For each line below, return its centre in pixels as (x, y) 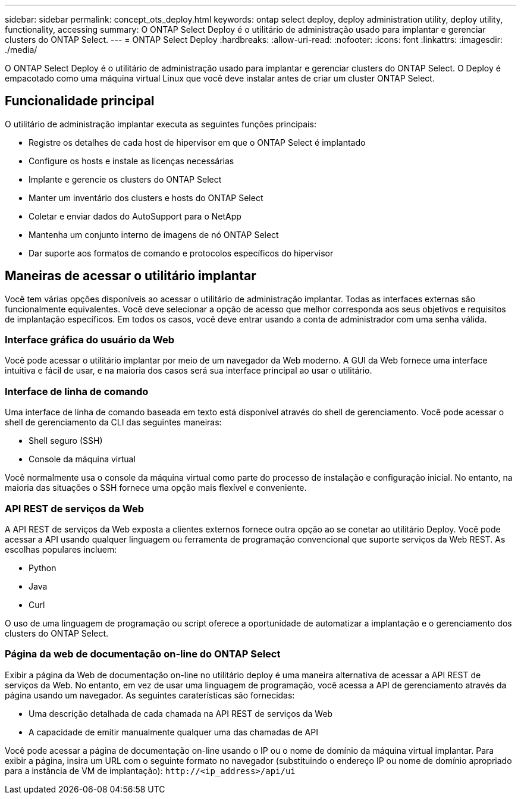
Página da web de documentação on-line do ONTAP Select (143, 654)
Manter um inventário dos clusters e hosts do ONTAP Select (146, 198)
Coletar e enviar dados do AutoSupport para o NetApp (135, 216)
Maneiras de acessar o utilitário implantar (131, 276)
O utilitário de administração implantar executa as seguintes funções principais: (161, 124)
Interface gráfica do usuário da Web (90, 340)
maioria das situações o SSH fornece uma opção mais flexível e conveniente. (156, 488)
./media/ (21, 50)
